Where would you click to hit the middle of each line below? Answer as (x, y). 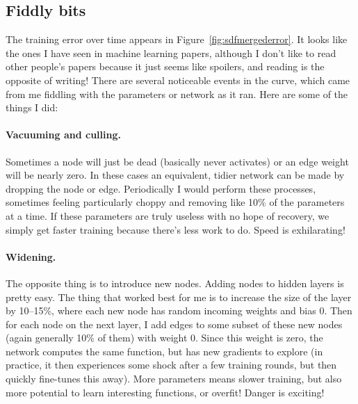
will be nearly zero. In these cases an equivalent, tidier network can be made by (175, 175)
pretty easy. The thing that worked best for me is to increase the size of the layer (179, 297)
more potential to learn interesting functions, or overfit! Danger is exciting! (165, 392)
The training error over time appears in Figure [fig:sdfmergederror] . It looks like (177, 39)
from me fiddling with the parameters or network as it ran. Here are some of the (177, 94)
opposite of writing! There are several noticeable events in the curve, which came (178, 80)
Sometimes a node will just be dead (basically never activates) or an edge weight (177, 161)
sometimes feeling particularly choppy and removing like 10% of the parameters (175, 202)
